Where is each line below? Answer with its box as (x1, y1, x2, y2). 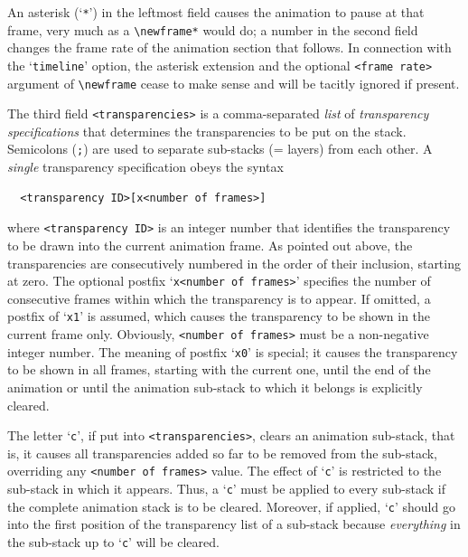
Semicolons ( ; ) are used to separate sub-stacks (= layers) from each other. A (7, 139, 433, 158)
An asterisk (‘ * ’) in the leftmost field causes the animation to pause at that (7, 3, 425, 21)
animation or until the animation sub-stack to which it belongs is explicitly (7, 377, 423, 396)
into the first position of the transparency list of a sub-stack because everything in (7, 515, 461, 533)
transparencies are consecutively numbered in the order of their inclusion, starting (7, 253, 461, 272)
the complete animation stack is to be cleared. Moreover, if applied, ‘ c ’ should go (7, 496, 455, 515)
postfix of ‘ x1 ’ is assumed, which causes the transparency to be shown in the (7, 307, 431, 326)
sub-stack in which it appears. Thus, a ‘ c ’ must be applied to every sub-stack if (7, 479, 445, 498)
